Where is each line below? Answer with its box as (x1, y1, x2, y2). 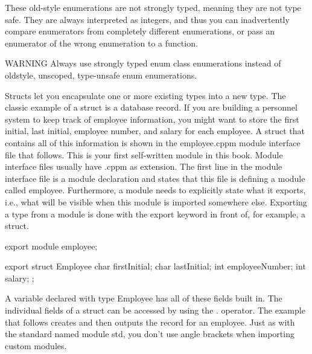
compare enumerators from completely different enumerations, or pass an (5, 25, 275, 37)
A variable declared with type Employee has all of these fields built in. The (5, 292, 282, 304)
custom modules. (5, 339, 67, 352)
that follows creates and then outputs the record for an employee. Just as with (5, 315, 295, 328)
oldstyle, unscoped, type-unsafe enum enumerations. (5, 68, 197, 81)
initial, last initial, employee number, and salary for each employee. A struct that (5, 124, 305, 137)
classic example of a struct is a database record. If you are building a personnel (5, 101, 298, 114)
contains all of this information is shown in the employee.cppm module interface (5, 136, 301, 149)
